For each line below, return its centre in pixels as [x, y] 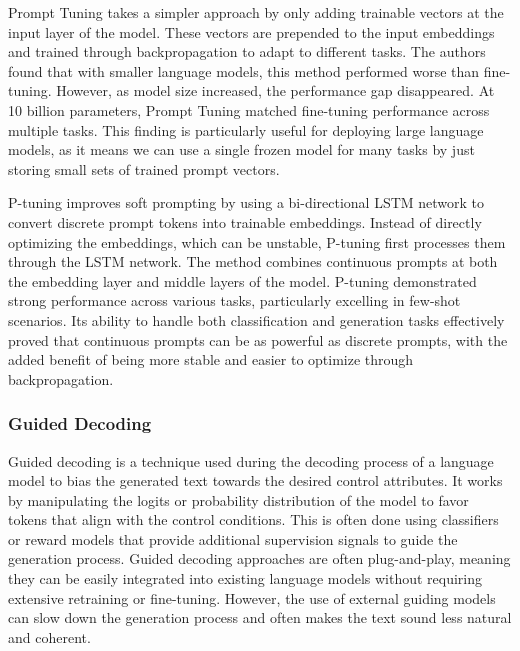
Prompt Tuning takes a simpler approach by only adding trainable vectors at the [256, 12]
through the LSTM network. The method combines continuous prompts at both [253, 261]
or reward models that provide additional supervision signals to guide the [233, 538]
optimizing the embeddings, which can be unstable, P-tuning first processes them [257, 241]
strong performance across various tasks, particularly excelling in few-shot [234, 300]
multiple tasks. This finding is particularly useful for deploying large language [246, 129]
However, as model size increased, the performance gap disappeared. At [275, 90]
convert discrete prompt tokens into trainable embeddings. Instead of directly [245, 221]
